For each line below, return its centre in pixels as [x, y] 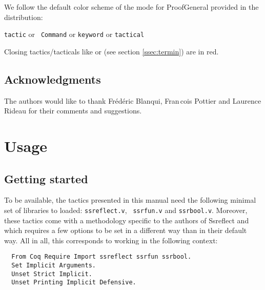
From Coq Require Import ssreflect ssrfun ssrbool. [101, 257]
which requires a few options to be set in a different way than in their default [126, 230]
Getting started [46, 178]
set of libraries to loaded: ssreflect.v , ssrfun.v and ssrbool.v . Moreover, [126, 210]
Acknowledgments [53, 79]
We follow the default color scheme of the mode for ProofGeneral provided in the [131, 7]
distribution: [24, 17]
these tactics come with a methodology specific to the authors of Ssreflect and [127, 220]
